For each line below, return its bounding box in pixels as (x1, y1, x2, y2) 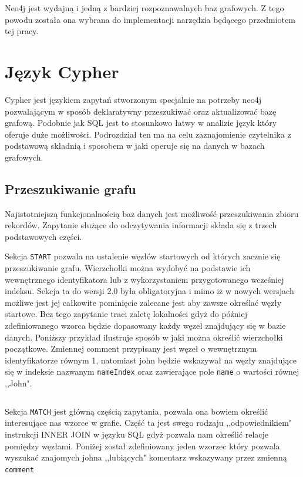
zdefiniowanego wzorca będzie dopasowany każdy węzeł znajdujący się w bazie (5, 319, 286, 332)
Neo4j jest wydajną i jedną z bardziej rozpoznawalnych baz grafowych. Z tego (5, 2, 284, 14)
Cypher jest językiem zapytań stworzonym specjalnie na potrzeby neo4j (5, 93, 262, 105)
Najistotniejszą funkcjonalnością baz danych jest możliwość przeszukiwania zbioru (5, 207, 299, 219)
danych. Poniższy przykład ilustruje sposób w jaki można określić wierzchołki (5, 331, 283, 343)
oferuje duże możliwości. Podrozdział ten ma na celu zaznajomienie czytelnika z (5, 128, 291, 140)
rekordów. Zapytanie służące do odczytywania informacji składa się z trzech (5, 219, 277, 231)
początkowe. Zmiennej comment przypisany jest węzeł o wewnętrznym (5, 342, 257, 355)
